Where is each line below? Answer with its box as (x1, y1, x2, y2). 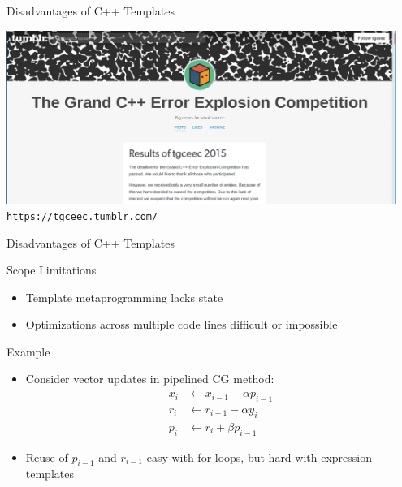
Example (6, 343, 50, 360)
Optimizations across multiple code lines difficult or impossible (25, 316, 338, 333)
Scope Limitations (6, 261, 97, 278)
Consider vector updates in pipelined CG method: (25, 370, 274, 387)
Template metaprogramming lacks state (25, 288, 223, 305)
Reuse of (25, 448, 68, 465)
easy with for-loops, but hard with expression (146, 448, 373, 465)
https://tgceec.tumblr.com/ (6, 210, 158, 222)
